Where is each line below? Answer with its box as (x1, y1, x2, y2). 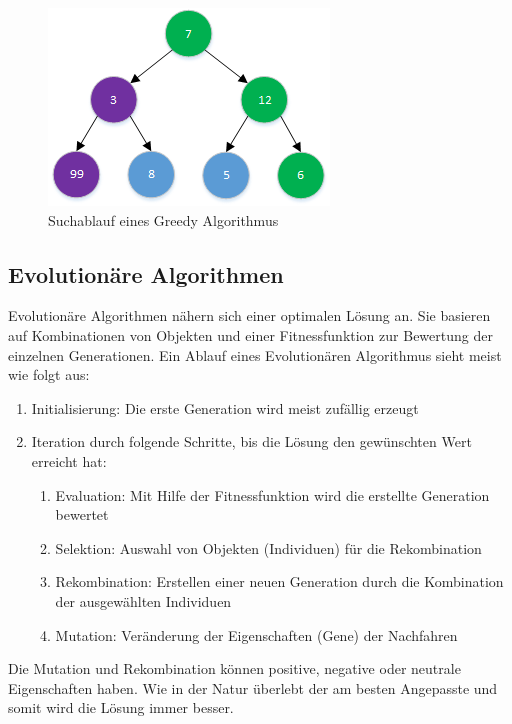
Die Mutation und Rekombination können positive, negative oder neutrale (8, 658, 461, 679)
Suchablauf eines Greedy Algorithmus (48, 209, 279, 230)
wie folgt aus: (8, 364, 90, 385)
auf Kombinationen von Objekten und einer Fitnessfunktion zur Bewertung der (8, 324, 493, 345)
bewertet (55, 504, 109, 525)
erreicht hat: (31, 450, 107, 471)
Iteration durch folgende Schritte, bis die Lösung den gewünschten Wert (31, 431, 472, 452)
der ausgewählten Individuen (55, 590, 232, 611)
